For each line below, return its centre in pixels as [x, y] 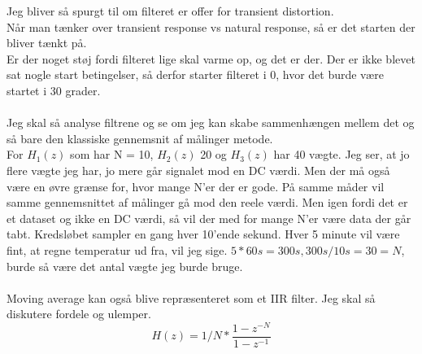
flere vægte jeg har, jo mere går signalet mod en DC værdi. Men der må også [198, 170]
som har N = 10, [112, 154]
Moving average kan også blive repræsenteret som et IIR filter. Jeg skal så [191, 297]
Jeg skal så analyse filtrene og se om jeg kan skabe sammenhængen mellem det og [211, 122]
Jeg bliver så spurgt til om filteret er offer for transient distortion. [170, 11]
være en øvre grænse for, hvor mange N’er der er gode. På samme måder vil [196, 186]
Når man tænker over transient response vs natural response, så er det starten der [211, 26]
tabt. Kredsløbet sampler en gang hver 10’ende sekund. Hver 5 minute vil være [203, 234]
